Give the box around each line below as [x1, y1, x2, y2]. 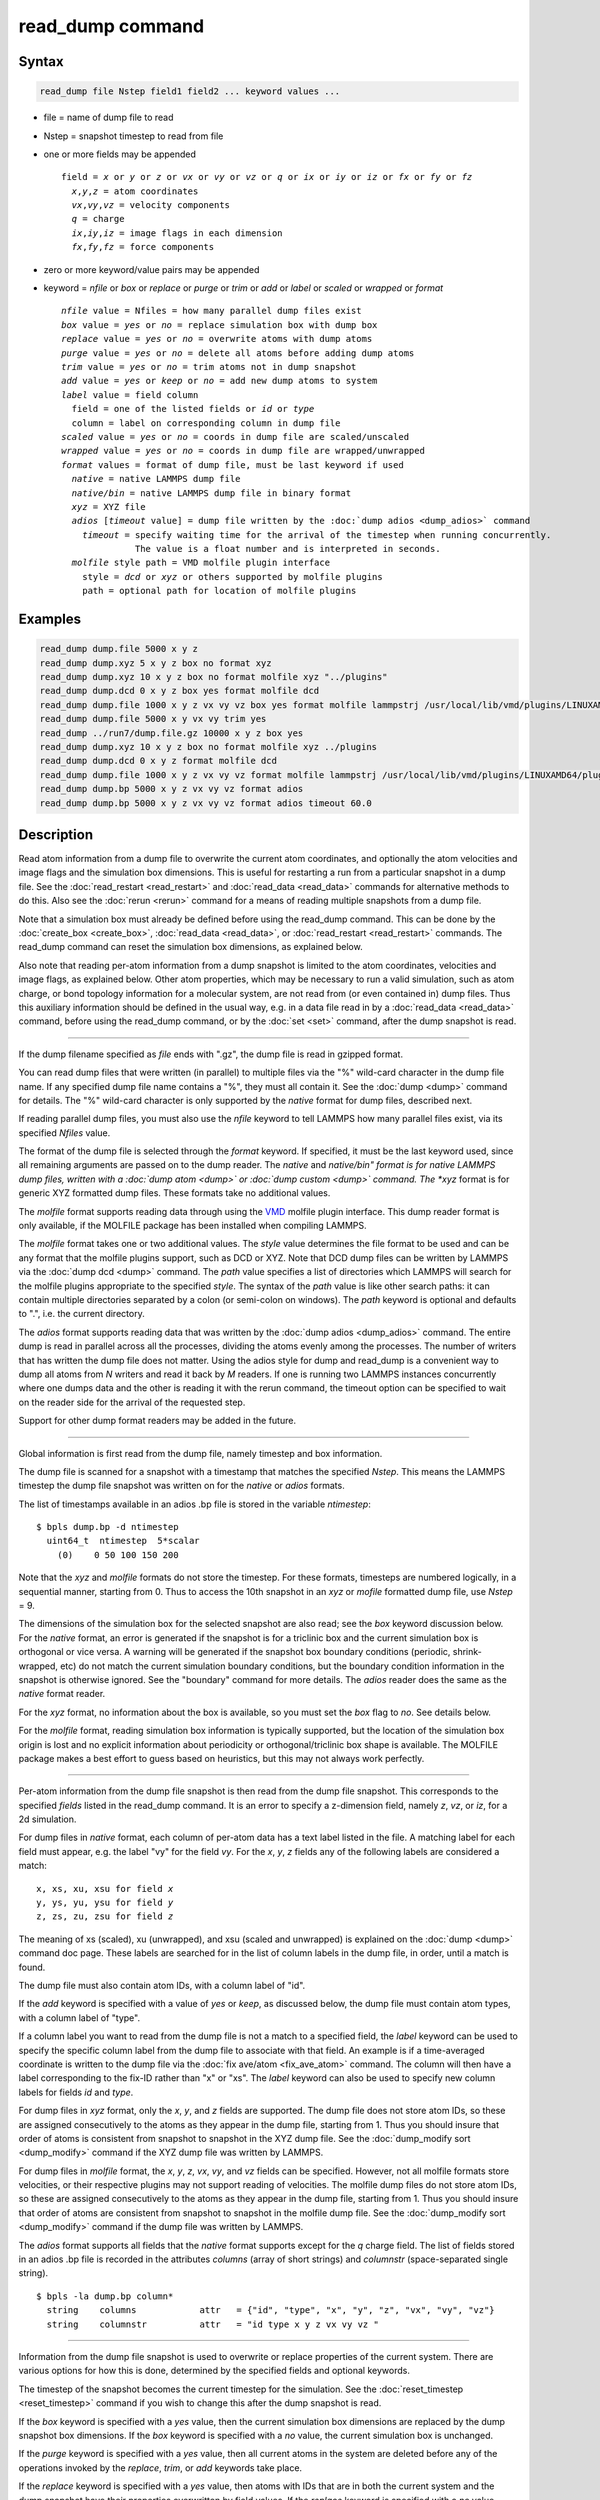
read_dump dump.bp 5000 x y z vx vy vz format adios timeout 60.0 [39, 797, 372, 809]
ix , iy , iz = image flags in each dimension [71, 227, 284, 239]
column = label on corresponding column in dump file [71, 417, 341, 429]
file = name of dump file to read [43, 111, 174, 124]
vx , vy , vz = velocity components [71, 200, 230, 211]
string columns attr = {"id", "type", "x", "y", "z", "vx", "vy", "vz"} [46, 2305, 495, 2316]
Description [18, 826, 94, 843]
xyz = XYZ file [71, 501, 146, 512]
